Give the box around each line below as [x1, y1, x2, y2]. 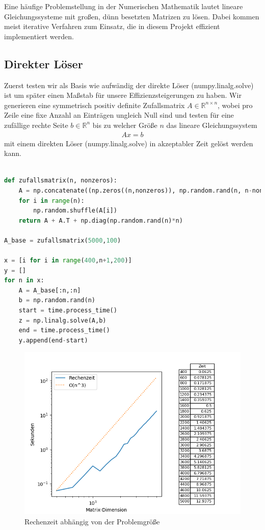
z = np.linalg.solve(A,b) [18, 316, 107, 324]
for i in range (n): [18, 197, 85, 204]
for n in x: [4, 277, 44, 284]
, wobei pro [218, 99, 253, 110]
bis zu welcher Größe [92, 119, 157, 130]
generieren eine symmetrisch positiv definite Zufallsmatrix [4, 99, 185, 110]
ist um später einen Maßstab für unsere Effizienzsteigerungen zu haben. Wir [4, 90, 242, 100]
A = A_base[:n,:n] [18, 286, 81, 294]
